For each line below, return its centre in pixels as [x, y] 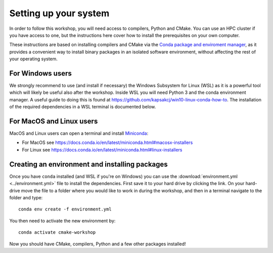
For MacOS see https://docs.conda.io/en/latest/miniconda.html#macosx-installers [107, 142]
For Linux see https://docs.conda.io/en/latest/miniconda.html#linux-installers [102, 150]
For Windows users [40, 73]
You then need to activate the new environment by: [62, 221]
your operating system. [34, 59]
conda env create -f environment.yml [65, 209]
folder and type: [26, 197]
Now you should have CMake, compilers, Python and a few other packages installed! [98, 244]
